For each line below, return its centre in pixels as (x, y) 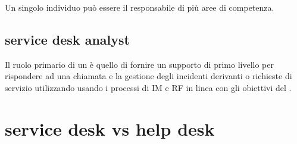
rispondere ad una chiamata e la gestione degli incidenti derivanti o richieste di (148, 76)
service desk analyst (67, 39)
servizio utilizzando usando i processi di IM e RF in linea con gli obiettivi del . (148, 87)
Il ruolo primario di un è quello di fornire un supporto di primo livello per (139, 64)
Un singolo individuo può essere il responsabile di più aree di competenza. (140, 7)
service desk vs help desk (110, 128)
